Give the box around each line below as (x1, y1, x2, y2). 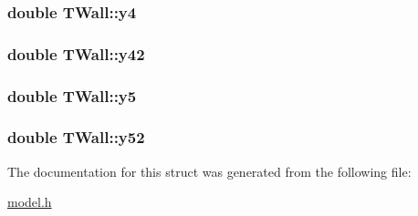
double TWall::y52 (7, 126, 145, 149)
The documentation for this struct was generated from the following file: (7, 161, 412, 180)
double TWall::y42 (7, 42, 145, 65)
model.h (7, 192, 52, 211)
